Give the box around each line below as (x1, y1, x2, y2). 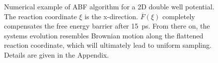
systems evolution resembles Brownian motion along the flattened (4, 30, 204, 40)
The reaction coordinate (4, 11, 77, 21)
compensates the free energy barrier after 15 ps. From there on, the (4, 21, 210, 31)
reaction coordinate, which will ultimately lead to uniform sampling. (4, 40, 212, 50)
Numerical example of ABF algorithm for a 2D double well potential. (4, 1, 215, 11)
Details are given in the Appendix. (4, 49, 109, 60)
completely (162, 11, 195, 21)
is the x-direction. (84, 11, 139, 21)
